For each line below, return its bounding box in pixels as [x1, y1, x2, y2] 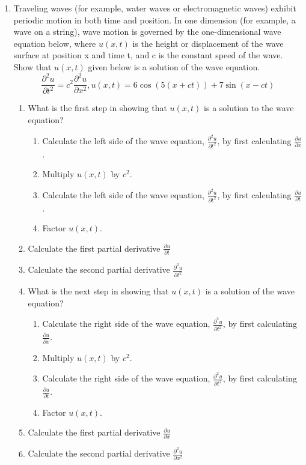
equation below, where [13, 37, 96, 49]
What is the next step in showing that [28, 285, 169, 297]
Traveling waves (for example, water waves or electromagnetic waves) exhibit [13, 2, 296, 14]
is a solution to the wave [204, 102, 294, 114]
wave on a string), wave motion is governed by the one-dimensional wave [13, 25, 281, 38]
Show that [13, 60, 52, 73]
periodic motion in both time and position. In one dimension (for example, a [13, 13, 296, 26]
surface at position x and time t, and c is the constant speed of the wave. [13, 49, 283, 61]
